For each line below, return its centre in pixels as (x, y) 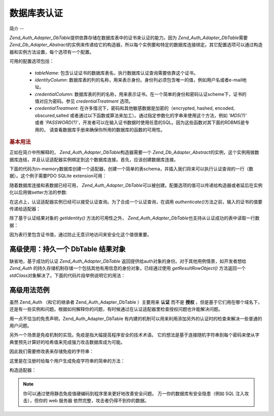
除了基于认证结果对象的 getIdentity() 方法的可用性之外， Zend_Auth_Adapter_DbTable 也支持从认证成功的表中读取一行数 (134, 218)
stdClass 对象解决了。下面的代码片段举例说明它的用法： (67, 275)
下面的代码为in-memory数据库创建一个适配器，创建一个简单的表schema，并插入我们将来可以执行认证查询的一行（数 (131, 169)
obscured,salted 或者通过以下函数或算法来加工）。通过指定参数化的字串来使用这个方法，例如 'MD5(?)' (141, 115)
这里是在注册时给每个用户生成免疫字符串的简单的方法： (67, 361)
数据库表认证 (36, 13)
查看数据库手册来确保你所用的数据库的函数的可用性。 (109, 130)
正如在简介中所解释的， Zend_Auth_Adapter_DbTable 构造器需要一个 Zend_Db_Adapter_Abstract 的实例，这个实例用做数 (134, 152)
